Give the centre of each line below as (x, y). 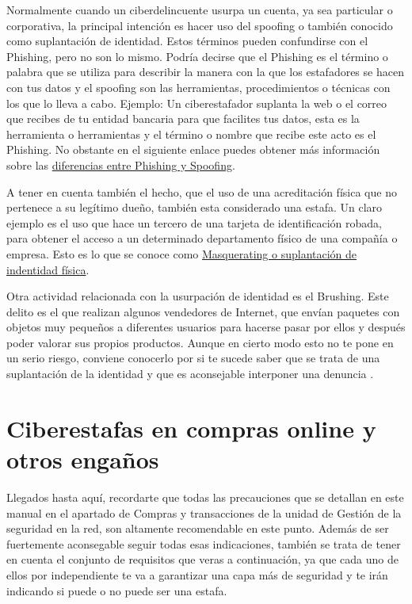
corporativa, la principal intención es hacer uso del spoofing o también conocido (200, 25)
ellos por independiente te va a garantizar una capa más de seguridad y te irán (197, 574)
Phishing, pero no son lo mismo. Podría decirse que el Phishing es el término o (197, 56)
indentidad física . (48, 269)
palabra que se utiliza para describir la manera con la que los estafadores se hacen (205, 72)
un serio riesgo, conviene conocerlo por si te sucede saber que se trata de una (193, 358)
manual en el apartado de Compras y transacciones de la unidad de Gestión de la (204, 512)
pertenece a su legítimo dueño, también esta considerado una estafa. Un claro (195, 207)
